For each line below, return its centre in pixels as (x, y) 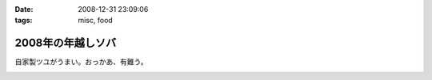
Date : (24, 9)
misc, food (96, 21)
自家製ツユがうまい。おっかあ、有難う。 (81, 62)
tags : (24, 21)
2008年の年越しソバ (66, 43)
